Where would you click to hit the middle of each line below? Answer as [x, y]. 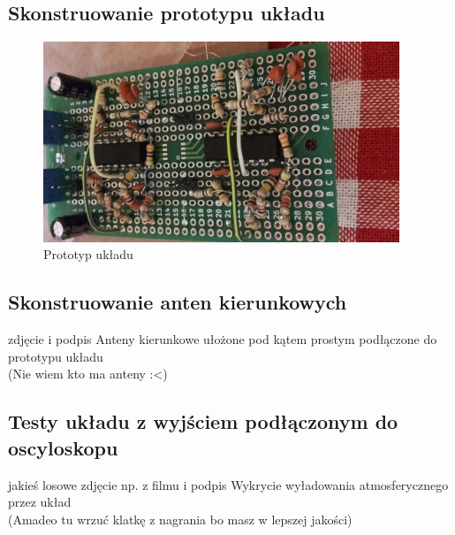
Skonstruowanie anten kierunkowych [178, 302]
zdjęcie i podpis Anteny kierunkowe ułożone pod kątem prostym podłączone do [223, 339]
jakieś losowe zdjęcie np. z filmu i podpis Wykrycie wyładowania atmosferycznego [228, 484]
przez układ [40, 502]
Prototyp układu [88, 254]
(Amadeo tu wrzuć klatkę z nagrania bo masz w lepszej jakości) [180, 519]
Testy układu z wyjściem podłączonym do [203, 421]
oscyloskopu [63, 447]
